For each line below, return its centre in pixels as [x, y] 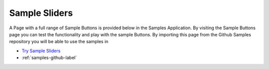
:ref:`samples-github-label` [49, 58]
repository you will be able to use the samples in [59, 42]
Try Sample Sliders [41, 51]
